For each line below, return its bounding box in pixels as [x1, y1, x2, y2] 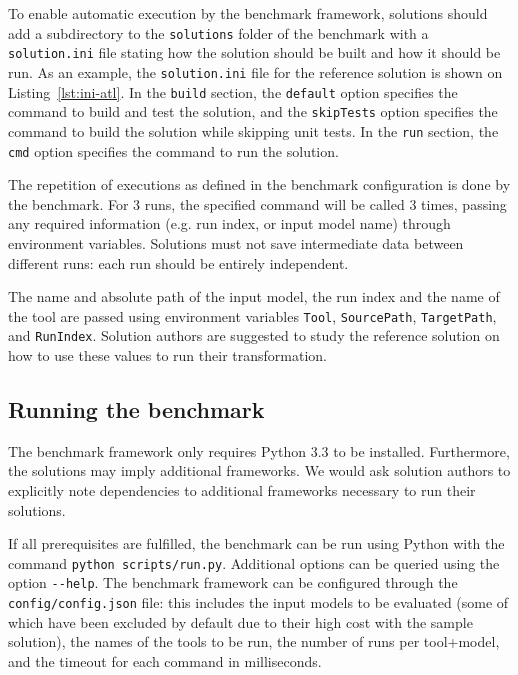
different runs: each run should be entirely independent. [8, 252, 349, 273]
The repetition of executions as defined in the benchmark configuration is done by [8, 174, 511, 195]
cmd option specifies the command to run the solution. [8, 140, 339, 161]
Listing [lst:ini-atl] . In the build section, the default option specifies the [8, 81, 458, 102]
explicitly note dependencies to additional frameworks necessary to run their [8, 480, 476, 501]
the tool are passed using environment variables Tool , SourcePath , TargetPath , [8, 305, 497, 326]
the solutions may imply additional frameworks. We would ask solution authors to [8, 460, 511, 481]
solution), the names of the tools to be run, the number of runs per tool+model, [8, 631, 500, 652]
